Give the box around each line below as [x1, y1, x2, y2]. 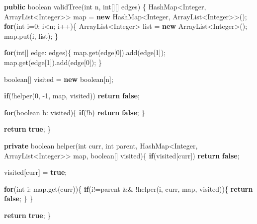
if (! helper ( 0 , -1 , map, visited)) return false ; [4, 90, 140, 101]
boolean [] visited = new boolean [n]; [4, 74, 113, 84]
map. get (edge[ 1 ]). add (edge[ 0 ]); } [4, 57, 102, 67]
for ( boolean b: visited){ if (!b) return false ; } [4, 107, 145, 117]
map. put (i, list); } [4, 30, 58, 41]
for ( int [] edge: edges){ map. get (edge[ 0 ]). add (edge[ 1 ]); [4, 47, 166, 58]
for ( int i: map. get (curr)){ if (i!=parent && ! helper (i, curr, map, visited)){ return [4, 183, 253, 194]
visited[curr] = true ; [4, 167, 67, 177]
